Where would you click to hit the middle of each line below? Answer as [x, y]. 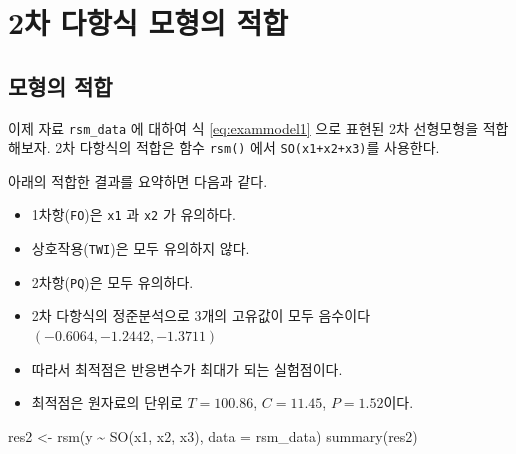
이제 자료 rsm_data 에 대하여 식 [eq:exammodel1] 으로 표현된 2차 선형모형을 [243, 127]
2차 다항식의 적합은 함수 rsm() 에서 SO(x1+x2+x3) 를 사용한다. [247, 147]
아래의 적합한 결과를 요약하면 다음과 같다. [138, 180]
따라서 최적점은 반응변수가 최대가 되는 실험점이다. [187, 368]
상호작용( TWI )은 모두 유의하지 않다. [140, 248]
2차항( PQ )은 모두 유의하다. [112, 281]
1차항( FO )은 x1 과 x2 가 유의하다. [133, 214]
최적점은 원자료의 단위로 [107, 402]
